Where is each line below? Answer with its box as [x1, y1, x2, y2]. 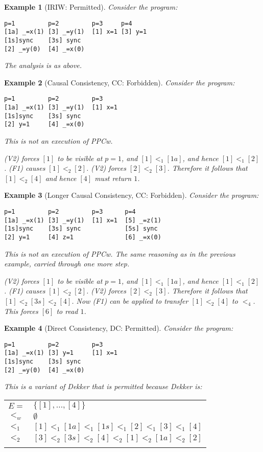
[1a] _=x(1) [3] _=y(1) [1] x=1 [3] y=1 [4, 28, 147, 36]
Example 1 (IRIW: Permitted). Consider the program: [4, 2, 178, 12]
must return [94, 172, 132, 183]
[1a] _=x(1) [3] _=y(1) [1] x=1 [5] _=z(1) [4, 216, 161, 224]
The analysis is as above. [4, 60, 82, 71]
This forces [4, 305, 38, 316]
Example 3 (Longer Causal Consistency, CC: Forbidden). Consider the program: [4, 190, 259, 200]
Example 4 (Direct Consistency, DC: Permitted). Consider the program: [4, 323, 233, 333]
